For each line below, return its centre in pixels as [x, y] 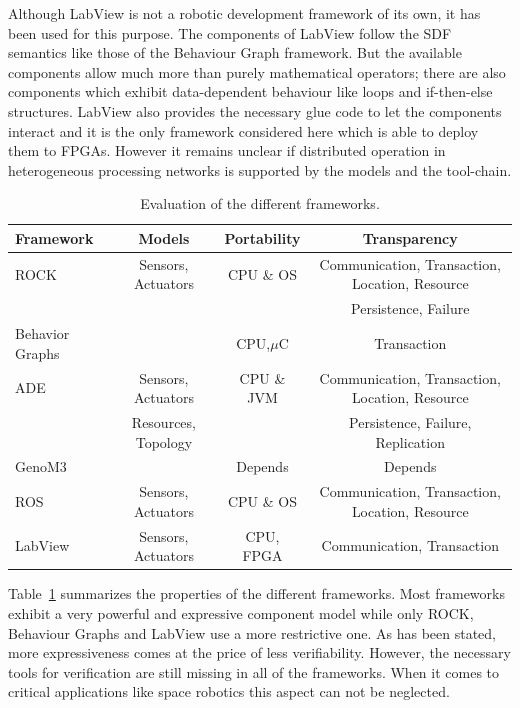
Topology [164, 441]
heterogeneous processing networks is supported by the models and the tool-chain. [260, 169]
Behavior [42, 333]
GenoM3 [41, 466]
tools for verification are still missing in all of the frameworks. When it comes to [254, 671]
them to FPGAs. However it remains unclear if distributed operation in [227, 150]
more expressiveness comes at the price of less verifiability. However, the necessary [259, 652]
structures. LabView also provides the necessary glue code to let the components [255, 110]
